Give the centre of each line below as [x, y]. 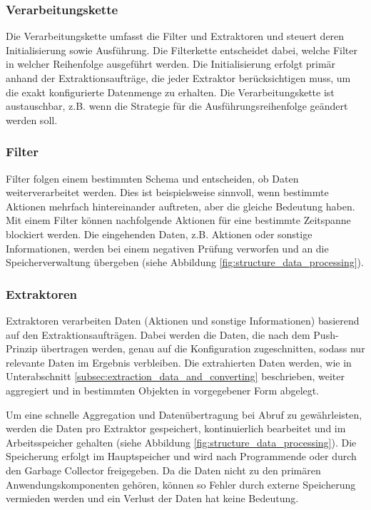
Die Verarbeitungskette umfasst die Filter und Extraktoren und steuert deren [175, 36]
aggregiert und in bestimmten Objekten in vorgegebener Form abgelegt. [163, 390]
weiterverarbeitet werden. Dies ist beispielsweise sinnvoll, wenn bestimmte [167, 192]
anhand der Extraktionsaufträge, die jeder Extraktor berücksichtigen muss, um [178, 78]
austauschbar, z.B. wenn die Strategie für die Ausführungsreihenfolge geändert [177, 106]
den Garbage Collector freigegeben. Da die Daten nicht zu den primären [163, 470]
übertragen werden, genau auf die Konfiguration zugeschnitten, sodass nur [203, 348]
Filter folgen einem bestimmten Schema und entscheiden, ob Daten [152, 178]
